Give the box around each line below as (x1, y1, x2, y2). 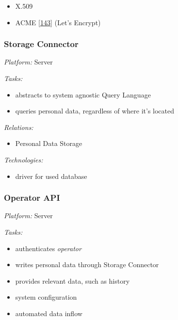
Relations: (4, 122, 33, 132)
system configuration (15, 292, 77, 302)
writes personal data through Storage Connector (15, 259, 159, 270)
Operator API (4, 192, 60, 204)
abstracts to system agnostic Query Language (15, 89, 151, 99)
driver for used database (15, 171, 87, 181)
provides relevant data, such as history (15, 275, 130, 286)
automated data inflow (15, 308, 82, 318)
